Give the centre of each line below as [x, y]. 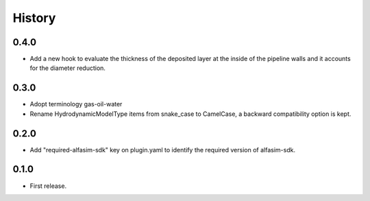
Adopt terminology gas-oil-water [76, 104]
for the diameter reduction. [68, 68]
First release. [48, 186]
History [34, 18]
